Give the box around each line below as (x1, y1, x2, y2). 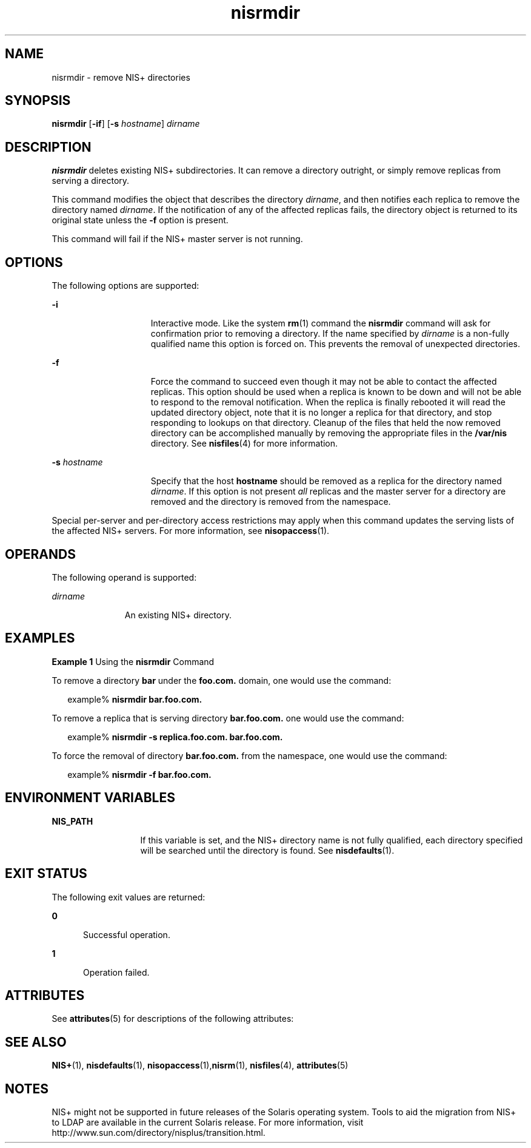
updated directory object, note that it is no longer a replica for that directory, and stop (150, 407, 492, 418)
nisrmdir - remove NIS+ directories (52, 72, 190, 83)
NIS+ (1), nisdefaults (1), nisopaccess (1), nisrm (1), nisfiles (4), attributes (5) (52, 1060, 349, 1071)
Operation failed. (83, 967, 150, 977)
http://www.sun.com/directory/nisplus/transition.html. (52, 1127, 265, 1138)
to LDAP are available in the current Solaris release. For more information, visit (52, 1117, 364, 1128)
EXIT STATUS (5, 866, 87, 882)
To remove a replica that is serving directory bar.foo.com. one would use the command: (52, 712, 404, 723)
